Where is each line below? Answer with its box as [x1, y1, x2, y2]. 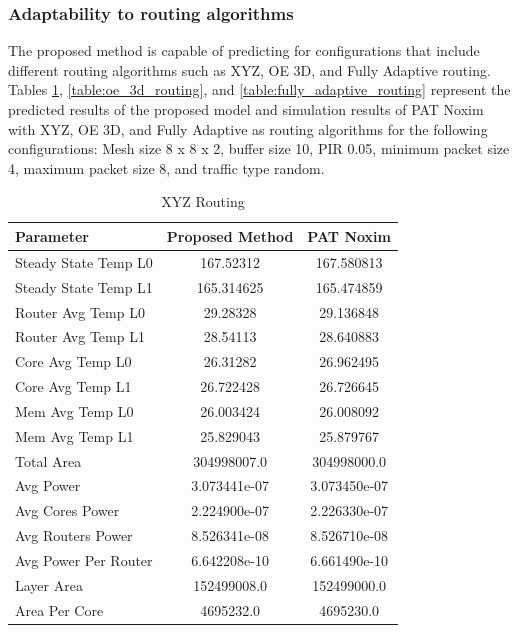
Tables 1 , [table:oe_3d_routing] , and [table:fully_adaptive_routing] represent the [8, 79, 511, 100]
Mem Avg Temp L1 [15, 425, 134, 446]
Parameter [15, 225, 89, 246]
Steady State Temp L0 [15, 251, 153, 272]
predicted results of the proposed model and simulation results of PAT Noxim [8, 99, 484, 119]
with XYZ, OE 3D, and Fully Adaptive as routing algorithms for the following [8, 118, 488, 139]
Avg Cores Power [15, 500, 120, 521]
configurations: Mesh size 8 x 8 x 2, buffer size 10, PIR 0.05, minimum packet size [8, 138, 510, 159]
